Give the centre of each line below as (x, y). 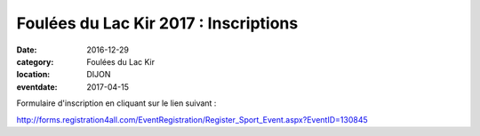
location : (33, 75)
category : (35, 61)
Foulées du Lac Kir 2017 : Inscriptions (157, 23)
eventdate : (37, 87)
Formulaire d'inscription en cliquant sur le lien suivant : (116, 103)
